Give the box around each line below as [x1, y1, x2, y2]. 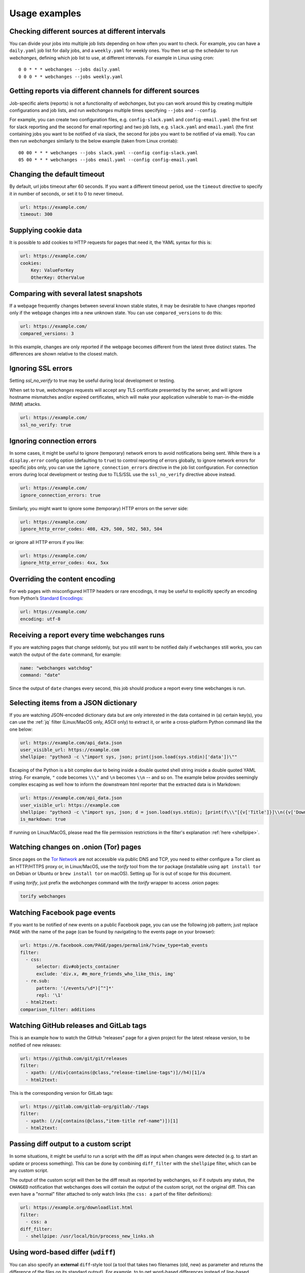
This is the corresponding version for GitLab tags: [9, 1090, 114, 1096]
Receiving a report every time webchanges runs [9, 631, 165, 640]
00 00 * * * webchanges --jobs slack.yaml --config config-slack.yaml [18, 150, 198, 155]
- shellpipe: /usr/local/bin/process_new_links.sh [25, 1233, 155, 1239]
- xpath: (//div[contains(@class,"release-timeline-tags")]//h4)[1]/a [25, 1070, 205, 1075]
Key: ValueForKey [30, 267, 74, 273]
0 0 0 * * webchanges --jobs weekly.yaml [18, 74, 123, 79]
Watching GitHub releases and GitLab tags [9, 1021, 147, 1030]
